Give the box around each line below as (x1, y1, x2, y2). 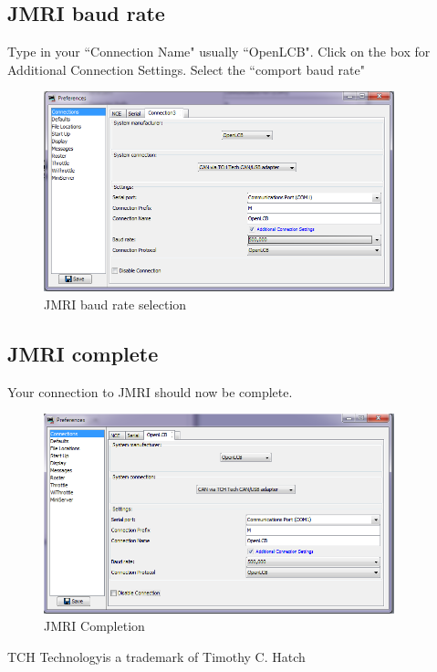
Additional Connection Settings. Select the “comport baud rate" (7, 59, 365, 79)
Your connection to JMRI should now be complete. (7, 382, 293, 401)
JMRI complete (7, 339, 159, 367)
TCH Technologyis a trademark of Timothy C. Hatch (7, 646, 306, 666)
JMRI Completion (44, 616, 145, 635)
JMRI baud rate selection (44, 294, 187, 313)
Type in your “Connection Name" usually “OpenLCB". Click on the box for (7, 42, 431, 61)
